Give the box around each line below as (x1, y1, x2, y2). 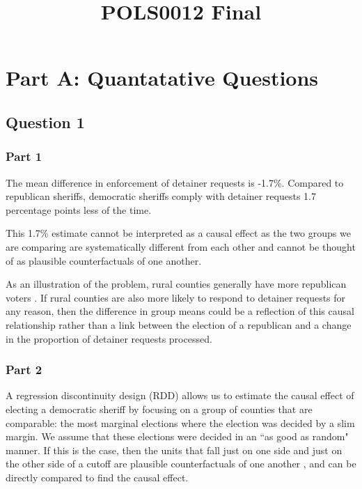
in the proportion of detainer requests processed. (6, 331, 212, 346)
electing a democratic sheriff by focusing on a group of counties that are (6, 401, 313, 416)
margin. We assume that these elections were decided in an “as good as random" (6, 429, 349, 444)
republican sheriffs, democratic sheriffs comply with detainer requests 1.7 (6, 189, 316, 203)
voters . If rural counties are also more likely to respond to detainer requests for (6, 290, 346, 304)
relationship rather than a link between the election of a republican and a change (6, 317, 352, 332)
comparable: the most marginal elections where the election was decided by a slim (6, 415, 355, 430)
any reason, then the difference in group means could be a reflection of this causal (6, 304, 354, 318)
